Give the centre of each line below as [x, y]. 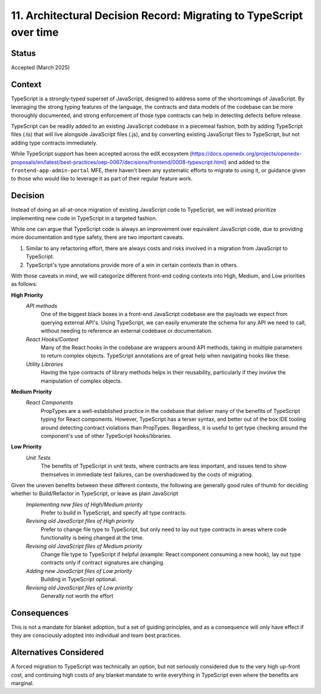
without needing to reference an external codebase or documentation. [127, 331]
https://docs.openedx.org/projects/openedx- [247, 154]
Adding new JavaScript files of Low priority [79, 571]
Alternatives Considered [57, 653]
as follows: [24, 284]
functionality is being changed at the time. [92, 538]
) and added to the [247, 162]
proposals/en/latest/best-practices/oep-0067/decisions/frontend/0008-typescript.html [118, 162]
